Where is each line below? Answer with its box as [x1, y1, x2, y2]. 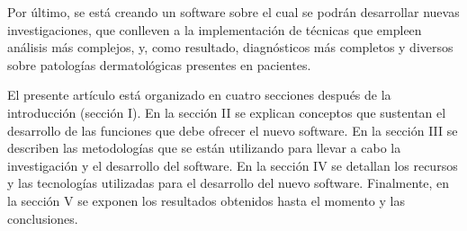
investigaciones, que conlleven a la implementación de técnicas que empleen [7, 20, 422, 39]
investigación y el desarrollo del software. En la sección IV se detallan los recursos [7, 155, 458, 174]
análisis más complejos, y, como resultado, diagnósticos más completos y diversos [7, 38, 454, 57]
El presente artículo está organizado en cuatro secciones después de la [7, 85, 391, 104]
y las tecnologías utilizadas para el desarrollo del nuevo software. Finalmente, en [7, 173, 450, 192]
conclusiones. [7, 209, 78, 227]
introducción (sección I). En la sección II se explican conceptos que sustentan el [7, 102, 446, 121]
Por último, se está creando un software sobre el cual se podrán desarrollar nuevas [7, 3, 460, 21]
